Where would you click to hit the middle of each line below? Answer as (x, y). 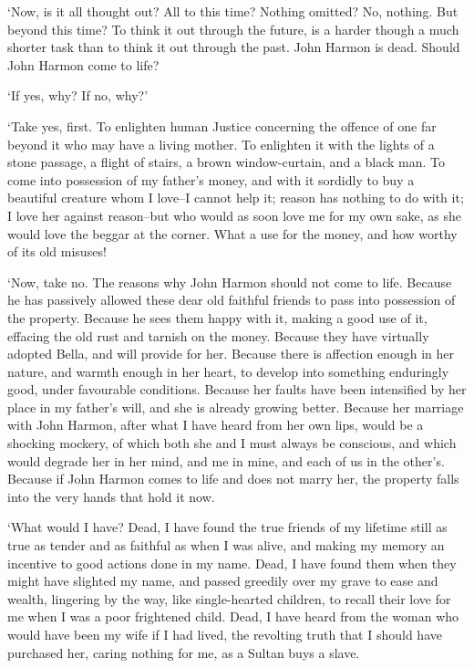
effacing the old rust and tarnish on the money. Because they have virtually (218, 335)
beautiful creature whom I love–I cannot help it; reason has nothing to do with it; (236, 198)
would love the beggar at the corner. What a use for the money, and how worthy (232, 233)
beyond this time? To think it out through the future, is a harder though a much (233, 29)
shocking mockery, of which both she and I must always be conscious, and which (232, 443)
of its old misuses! (57, 251)
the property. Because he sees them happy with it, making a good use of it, (217, 317)
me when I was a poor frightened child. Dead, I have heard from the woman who (233, 616)
